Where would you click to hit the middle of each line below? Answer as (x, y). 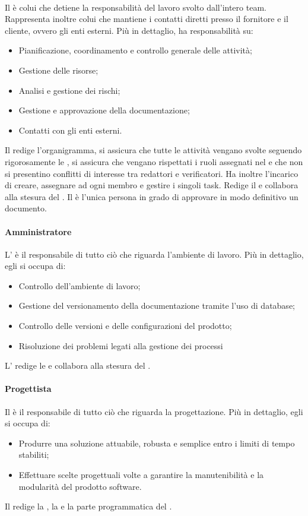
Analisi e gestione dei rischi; (69, 90)
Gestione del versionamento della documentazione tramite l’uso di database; (157, 306)
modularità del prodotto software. (80, 486)
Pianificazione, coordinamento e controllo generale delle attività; (135, 50)
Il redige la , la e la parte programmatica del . (88, 506)
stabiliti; (34, 455)
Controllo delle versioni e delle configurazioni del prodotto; (125, 326)
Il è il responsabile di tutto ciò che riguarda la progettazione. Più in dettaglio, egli (154, 411)
